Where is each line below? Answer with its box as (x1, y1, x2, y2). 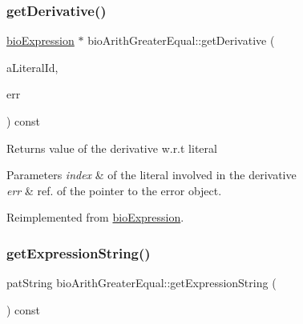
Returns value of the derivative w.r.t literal (6, 139, 217, 156)
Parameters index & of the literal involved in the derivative (6, 166, 297, 183)
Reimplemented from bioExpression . (6, 209, 184, 226)
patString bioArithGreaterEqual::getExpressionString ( (6, 274, 277, 291)
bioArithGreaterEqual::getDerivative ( (87, 32, 275, 49)
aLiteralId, (6, 58, 59, 75)
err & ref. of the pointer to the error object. (6, 182, 222, 198)
